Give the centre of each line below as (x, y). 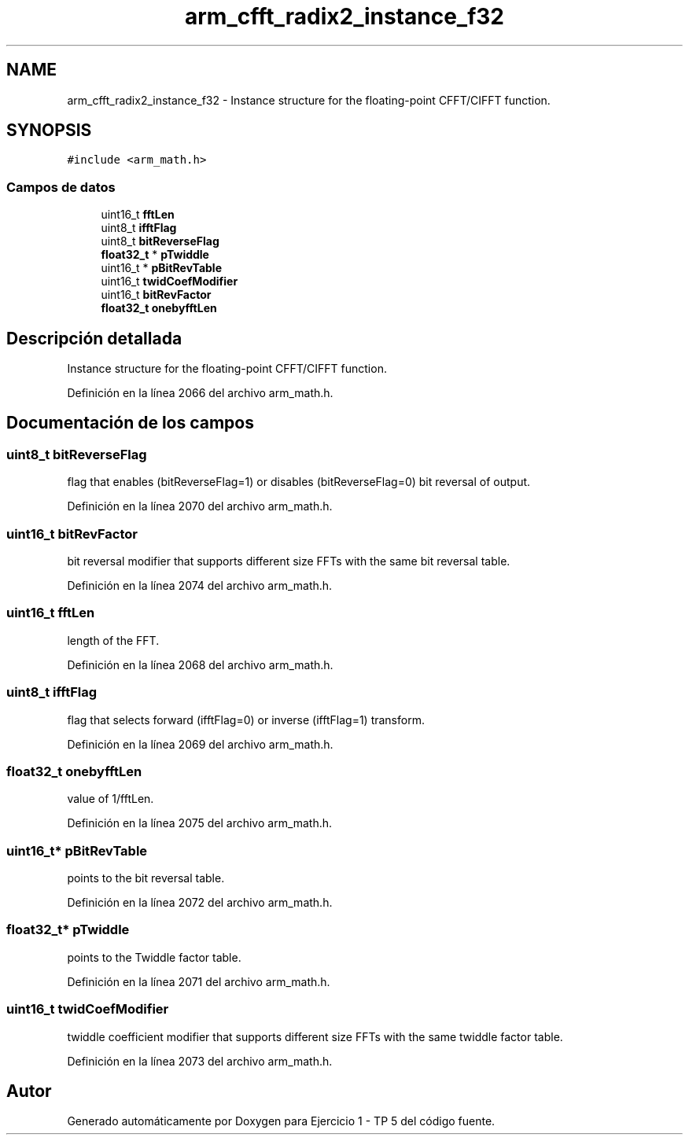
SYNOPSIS (49, 131)
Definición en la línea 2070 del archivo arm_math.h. (200, 506)
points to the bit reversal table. (146, 878)
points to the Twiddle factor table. (154, 957)
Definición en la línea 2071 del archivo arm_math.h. (199, 981)
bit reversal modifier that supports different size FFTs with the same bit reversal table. (289, 561)
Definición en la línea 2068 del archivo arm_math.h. (200, 664)
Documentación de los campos (130, 423)
